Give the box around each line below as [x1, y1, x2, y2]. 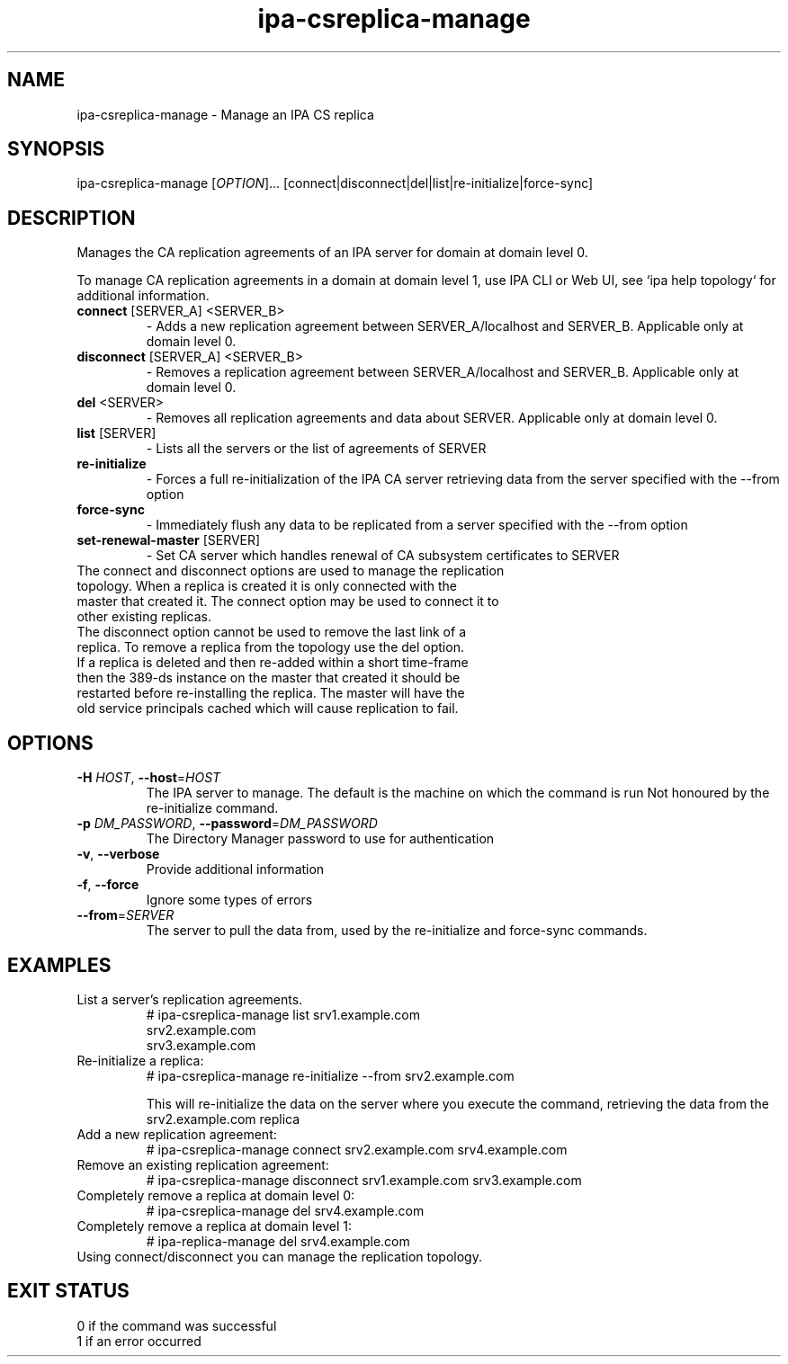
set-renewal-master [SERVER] [76, 532, 261, 548]
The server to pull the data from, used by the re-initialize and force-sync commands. [146, 923, 648, 939]
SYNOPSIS [7, 138, 105, 161]
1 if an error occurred [76, 1333, 201, 1349]
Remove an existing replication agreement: [76, 1156, 329, 1172]
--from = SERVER [76, 907, 175, 923]
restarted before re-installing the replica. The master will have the [76, 685, 465, 701]
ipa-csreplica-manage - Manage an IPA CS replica [76, 106, 374, 122]
